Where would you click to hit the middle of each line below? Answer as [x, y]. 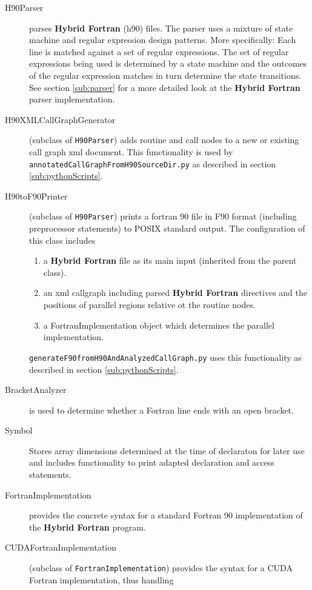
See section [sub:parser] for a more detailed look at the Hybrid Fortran [165, 87]
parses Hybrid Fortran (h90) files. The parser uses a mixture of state [161, 28]
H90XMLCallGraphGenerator [60, 119]
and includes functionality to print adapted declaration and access [152, 462]
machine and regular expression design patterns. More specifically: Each [163, 40]
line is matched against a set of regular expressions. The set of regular [159, 51]
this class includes [62, 240]
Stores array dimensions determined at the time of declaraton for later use [167, 450]
